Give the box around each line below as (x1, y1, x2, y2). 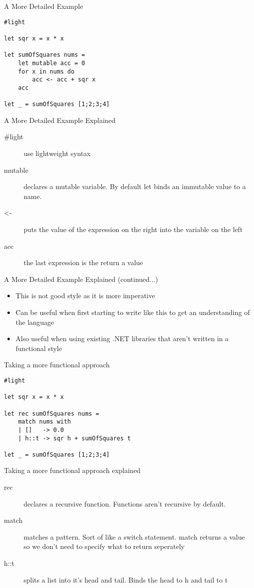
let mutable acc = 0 (18, 59, 85, 67)
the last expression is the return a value (24, 257, 143, 268)
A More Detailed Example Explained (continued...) (4, 274, 158, 284)
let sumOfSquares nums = (4, 51, 85, 59)
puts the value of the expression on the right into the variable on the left (24, 224, 243, 234)
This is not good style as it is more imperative (15, 290, 155, 301)
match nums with (18, 418, 71, 426)
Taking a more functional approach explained (4, 465, 141, 475)
